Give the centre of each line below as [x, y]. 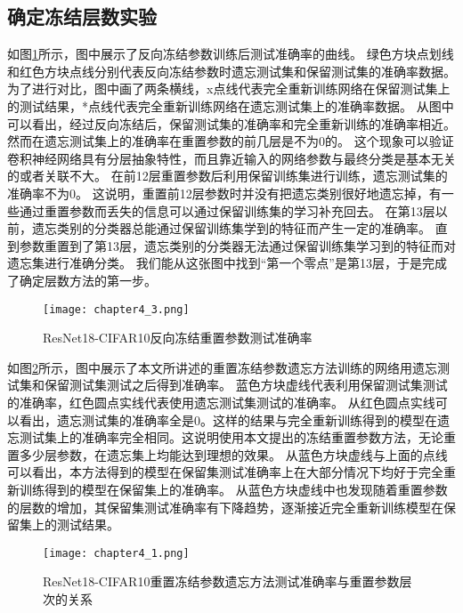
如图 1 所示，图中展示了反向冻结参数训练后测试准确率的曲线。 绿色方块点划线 [231, 54]
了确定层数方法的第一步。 [82, 280]
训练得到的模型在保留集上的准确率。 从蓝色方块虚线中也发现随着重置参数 [233, 489]
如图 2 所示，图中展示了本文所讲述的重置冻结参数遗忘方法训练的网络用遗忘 [222, 367]
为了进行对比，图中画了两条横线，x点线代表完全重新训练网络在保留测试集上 [229, 89]
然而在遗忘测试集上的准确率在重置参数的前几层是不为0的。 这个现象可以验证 [231, 141]
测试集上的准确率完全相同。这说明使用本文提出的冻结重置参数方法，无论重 [237, 437]
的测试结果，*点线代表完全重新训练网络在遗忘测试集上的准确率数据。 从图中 [231, 105]
